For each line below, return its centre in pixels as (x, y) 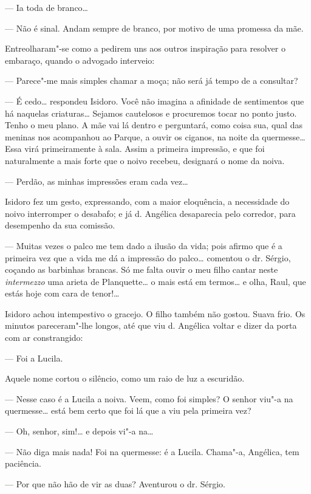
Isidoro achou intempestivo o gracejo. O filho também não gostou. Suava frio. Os (155, 313)
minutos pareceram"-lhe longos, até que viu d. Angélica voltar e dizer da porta (151, 325)
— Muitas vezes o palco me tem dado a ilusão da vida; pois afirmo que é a (144, 245)
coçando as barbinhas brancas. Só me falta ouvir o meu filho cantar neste (142, 269)
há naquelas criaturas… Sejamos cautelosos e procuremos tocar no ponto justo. (151, 113)
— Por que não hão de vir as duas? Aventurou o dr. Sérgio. (115, 483)
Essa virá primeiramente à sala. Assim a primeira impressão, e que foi (135, 149)
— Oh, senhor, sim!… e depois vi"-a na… (79, 431)
